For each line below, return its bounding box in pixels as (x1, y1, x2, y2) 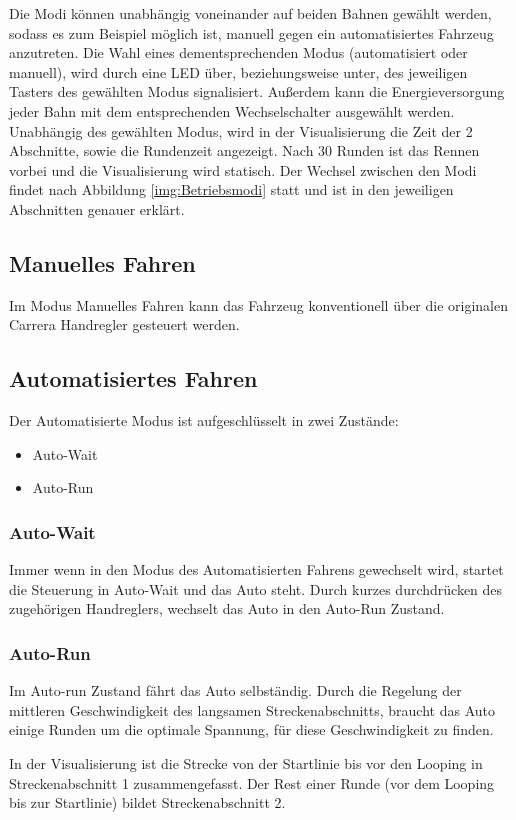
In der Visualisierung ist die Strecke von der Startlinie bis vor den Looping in (9, 752, 483, 773)
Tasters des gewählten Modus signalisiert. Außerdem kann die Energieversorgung (9, 81, 505, 102)
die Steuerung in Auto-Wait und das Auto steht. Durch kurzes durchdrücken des (9, 578, 503, 599)
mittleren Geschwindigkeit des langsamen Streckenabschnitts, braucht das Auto (9, 699, 495, 720)
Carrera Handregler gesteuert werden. (9, 314, 240, 335)
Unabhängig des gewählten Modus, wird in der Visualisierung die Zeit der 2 (9, 120, 473, 141)
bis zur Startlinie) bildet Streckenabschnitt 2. (9, 792, 286, 813)
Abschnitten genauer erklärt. (9, 198, 185, 219)
